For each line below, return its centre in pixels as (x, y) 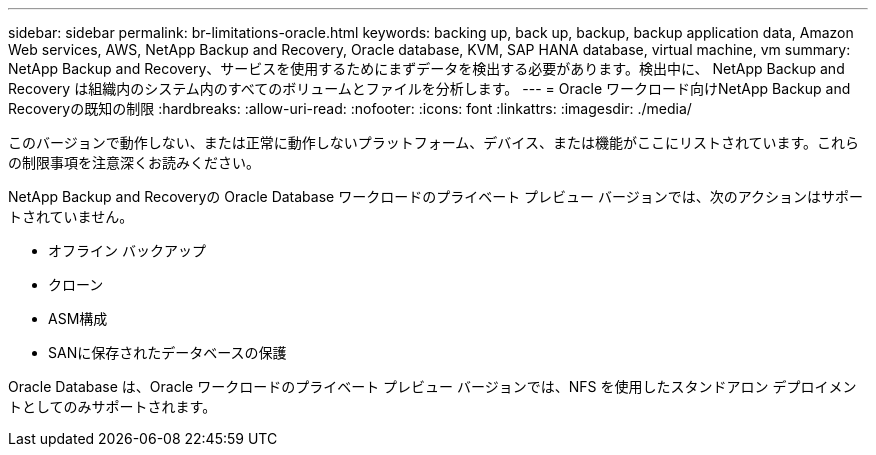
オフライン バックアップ (127, 250)
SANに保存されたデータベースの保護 (167, 352)
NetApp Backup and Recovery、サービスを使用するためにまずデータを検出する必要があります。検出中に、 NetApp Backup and (426, 68)
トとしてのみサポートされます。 (112, 406)
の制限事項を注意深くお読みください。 (134, 162)
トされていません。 (71, 216)
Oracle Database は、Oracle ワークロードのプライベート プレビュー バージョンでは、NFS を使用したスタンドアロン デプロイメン (432, 386)
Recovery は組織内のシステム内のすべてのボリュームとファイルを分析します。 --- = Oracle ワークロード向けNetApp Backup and (429, 88)
